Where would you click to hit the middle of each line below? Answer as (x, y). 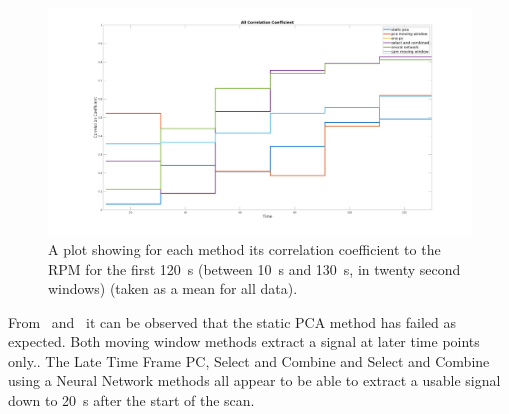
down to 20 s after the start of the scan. (131, 400)
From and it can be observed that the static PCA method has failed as (232, 321)
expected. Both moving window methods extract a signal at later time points (244, 341)
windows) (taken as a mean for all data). (173, 288)
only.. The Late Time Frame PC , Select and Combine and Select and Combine (249, 360)
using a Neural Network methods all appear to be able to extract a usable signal (254, 380)
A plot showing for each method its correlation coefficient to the (244, 248)
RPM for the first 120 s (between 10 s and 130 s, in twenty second (254, 268)
